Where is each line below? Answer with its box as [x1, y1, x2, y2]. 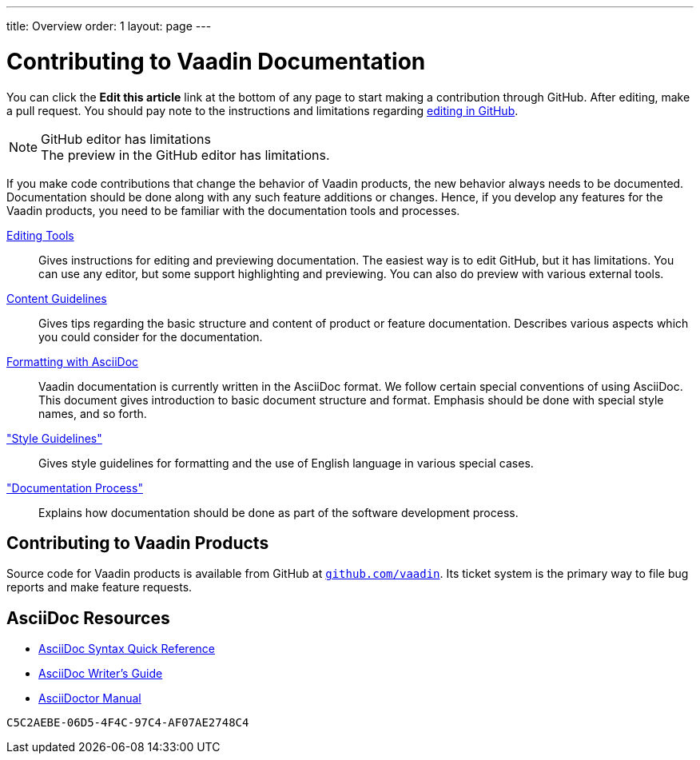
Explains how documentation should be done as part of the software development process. [38, 505, 519, 519]
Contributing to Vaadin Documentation [6, 47, 426, 75]
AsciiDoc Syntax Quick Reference [38, 642, 215, 656]
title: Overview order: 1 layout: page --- [6, 19, 212, 33]
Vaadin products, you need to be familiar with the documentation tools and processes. [6, 203, 460, 217]
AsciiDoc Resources [6, 607, 170, 628]
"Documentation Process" [6, 480, 143, 495]
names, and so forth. [38, 406, 147, 420]
